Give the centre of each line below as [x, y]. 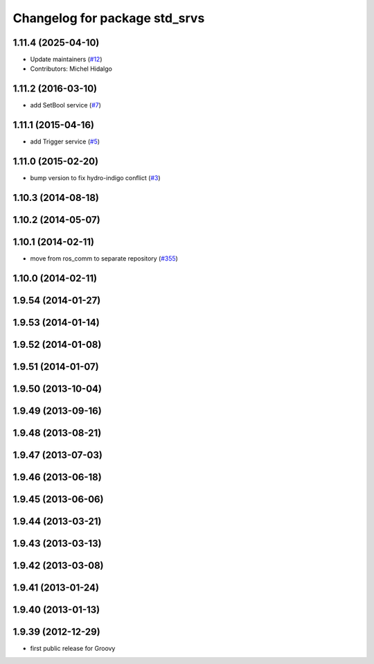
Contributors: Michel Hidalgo [71, 69]
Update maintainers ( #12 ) [66, 60]
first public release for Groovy [73, 649]
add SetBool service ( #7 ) [66, 105]
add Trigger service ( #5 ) [65, 141]
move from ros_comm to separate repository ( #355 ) [104, 259]
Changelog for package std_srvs [109, 18]
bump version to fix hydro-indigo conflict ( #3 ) [95, 178]
